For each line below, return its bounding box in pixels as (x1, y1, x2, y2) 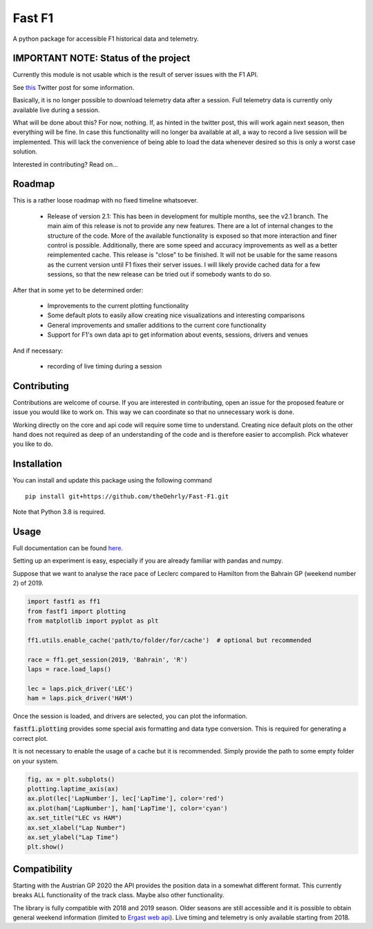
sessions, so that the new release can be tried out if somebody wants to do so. (47, 270, 272, 279)
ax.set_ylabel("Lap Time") (27, 833, 119, 841)
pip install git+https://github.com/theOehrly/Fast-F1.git (25, 492, 229, 500)
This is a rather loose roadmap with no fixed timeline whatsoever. (12, 196, 198, 205)
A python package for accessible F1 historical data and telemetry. (12, 35, 200, 43)
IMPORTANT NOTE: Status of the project (12, 53, 191, 64)
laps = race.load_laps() (27, 665, 112, 673)
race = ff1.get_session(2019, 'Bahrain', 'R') (27, 655, 188, 664)
